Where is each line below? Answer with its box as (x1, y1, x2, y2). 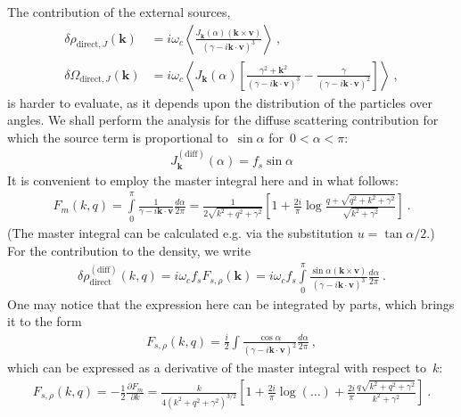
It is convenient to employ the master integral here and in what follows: (7, 170, 399, 189)
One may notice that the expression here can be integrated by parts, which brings (7, 294, 455, 313)
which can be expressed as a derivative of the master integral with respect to (7, 358, 426, 377)
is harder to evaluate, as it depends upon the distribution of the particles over (7, 93, 432, 111)
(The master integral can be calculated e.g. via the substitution (7, 224, 354, 242)
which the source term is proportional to (7, 127, 228, 146)
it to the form (7, 312, 82, 331)
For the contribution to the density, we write (7, 241, 251, 260)
